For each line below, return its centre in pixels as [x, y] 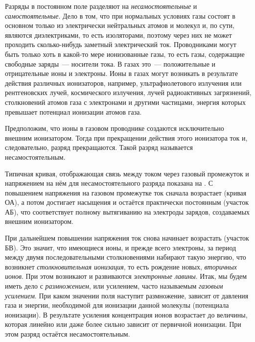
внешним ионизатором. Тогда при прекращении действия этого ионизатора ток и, [126, 137]
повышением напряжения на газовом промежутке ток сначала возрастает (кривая [126, 192]
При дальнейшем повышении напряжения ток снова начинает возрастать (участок [127, 238]
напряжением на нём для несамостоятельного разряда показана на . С [109, 183]
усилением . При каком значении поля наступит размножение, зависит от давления [127, 295]
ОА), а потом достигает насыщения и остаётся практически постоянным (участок [127, 202]
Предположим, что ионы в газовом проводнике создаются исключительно [115, 128]
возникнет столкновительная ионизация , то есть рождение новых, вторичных [121, 266]
